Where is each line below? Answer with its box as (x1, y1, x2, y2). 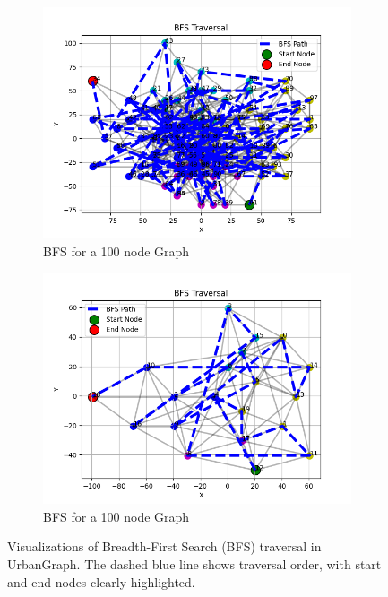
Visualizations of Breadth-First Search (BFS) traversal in (7, 537, 322, 556)
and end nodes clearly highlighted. (7, 572, 195, 591)
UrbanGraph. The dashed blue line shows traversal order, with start (7, 554, 382, 573)
